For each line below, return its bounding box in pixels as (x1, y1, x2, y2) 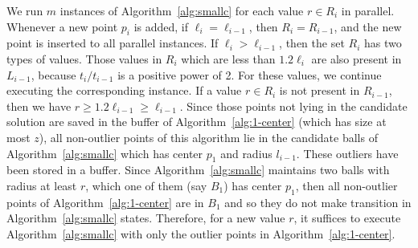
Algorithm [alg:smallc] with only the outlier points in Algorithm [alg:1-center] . (6, 225, 395, 242)
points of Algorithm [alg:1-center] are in (6, 193, 204, 210)
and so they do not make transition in (224, 193, 412, 210)
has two (363, 35, 402, 51)
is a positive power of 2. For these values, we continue (117, 66, 382, 83)
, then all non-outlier (295, 177, 398, 193)
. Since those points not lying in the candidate (179, 97, 408, 114)
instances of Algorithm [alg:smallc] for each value (59, 2, 304, 18)
